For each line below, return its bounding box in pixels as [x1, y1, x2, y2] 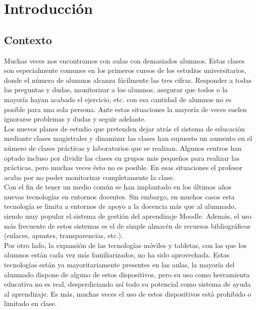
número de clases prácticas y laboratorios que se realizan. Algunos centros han [4, 142, 242, 153]
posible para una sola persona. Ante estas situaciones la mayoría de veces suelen [4, 104, 247, 114]
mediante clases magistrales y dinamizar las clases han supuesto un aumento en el [4, 133, 253, 143]
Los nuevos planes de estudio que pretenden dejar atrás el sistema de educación [4, 123, 245, 133]
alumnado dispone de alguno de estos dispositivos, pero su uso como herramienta [4, 269, 250, 279]
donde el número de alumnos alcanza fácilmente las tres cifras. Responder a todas [4, 74, 252, 85]
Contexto [4, 32, 52, 47]
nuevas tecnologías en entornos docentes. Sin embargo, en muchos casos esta [4, 191, 235, 201]
